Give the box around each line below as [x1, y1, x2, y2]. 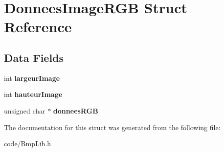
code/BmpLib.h [4, 138, 51, 149]
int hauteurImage [4, 89, 63, 99]
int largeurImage [4, 73, 60, 83]
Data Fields [4, 50, 64, 65]
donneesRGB [53, 105, 98, 115]
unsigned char [4, 105, 45, 115]
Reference [4, 17, 72, 37]
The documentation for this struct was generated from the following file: [4, 122, 221, 132]
